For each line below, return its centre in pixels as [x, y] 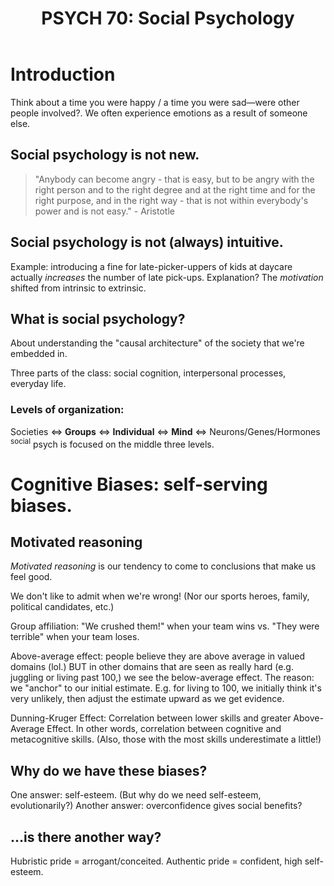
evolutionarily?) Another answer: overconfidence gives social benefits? [156, 806]
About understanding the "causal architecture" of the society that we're [157, 343]
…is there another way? [86, 837]
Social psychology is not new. [105, 155]
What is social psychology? [98, 318]
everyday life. [38, 384]
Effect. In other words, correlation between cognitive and [164, 729]
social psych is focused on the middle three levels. [112, 443]
